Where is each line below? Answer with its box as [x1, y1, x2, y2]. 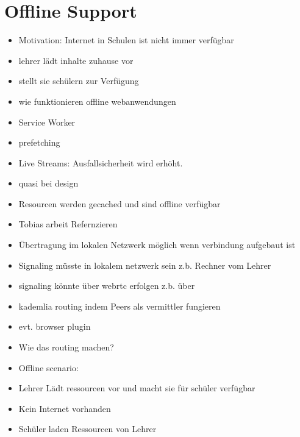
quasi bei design [18, 177, 79, 190]
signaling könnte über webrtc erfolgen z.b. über [18, 279, 195, 292]
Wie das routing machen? [18, 341, 114, 354]
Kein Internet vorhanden [18, 402, 111, 414]
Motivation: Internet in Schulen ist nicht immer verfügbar [18, 34, 234, 46]
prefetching [18, 136, 60, 149]
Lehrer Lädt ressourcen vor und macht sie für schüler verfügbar [18, 382, 255, 394]
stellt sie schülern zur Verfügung [18, 74, 139, 87]
